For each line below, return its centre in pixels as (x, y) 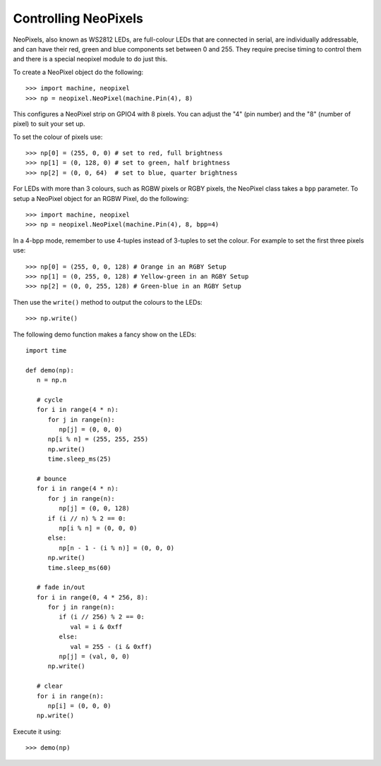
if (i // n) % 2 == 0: (87, 518)
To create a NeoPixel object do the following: (78, 72)
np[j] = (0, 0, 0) (91, 430)
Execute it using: (37, 731)
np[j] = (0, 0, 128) (95, 509)
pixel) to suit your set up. (49, 124)
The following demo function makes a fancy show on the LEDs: (105, 334)
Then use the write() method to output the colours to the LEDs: (108, 302)
